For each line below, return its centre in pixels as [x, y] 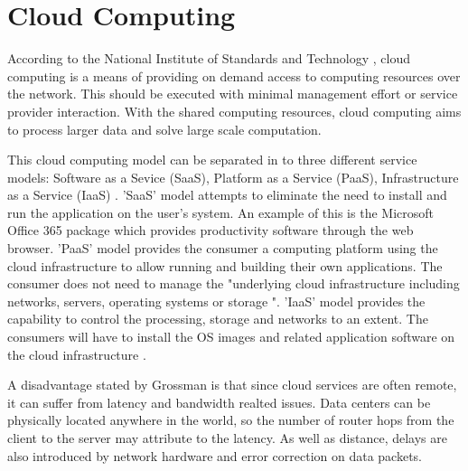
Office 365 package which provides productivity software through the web [211, 230]
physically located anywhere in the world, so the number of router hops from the [231, 420]
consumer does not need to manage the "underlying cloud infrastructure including [234, 283]
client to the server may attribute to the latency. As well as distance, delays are [227, 438]
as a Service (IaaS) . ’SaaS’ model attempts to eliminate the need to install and [227, 195]
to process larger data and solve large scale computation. [164, 129]
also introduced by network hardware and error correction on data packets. [215, 455]
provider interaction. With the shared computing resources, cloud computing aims [234, 111]
